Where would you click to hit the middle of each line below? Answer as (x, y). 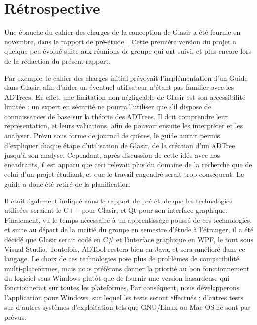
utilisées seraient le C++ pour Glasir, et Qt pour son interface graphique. (116, 210)
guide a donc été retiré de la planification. (68, 184)
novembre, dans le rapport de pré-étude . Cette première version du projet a (121, 41)
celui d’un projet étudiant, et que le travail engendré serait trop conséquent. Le (124, 174)
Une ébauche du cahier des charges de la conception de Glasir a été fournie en (123, 32)
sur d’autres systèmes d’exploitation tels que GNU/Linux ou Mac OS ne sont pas (128, 307)
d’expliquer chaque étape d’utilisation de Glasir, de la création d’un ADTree (120, 145)
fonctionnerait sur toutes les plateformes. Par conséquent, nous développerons (122, 287)
